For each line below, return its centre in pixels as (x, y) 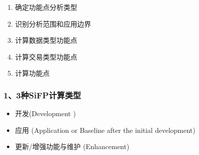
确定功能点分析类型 (46, 7)
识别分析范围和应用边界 (53, 23)
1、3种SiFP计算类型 (42, 95)
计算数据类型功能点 (46, 40)
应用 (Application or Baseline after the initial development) (105, 130)
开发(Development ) (45, 113)
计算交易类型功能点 (46, 56)
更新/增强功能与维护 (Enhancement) (72, 146)
